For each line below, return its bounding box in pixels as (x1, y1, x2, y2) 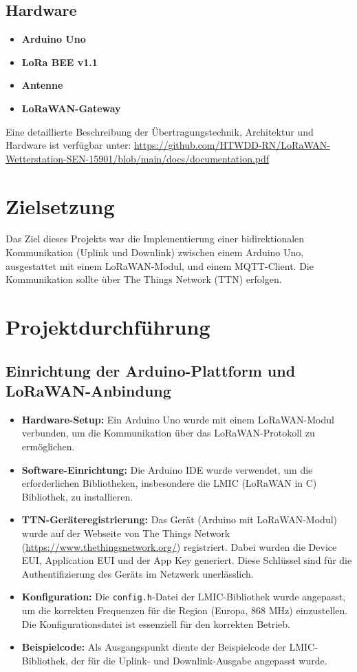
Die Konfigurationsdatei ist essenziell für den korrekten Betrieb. (21, 616, 290, 631)
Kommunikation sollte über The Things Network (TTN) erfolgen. (6, 272, 282, 286)
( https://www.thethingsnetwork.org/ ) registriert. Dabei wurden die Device (21, 539, 337, 554)
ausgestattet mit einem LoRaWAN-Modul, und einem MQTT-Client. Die (6, 258, 314, 273)
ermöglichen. (21, 439, 75, 454)
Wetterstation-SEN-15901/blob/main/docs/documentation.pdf (6, 151, 270, 165)
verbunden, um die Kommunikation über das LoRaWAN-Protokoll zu (21, 426, 315, 440)
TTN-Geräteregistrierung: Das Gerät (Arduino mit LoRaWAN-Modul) (21, 512, 337, 527)
